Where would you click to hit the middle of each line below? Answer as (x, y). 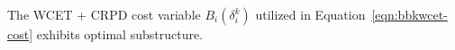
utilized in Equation (310, 14)
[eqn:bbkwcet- (409, 14)
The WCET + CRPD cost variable (104, 14)
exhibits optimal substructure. (120, 34)
